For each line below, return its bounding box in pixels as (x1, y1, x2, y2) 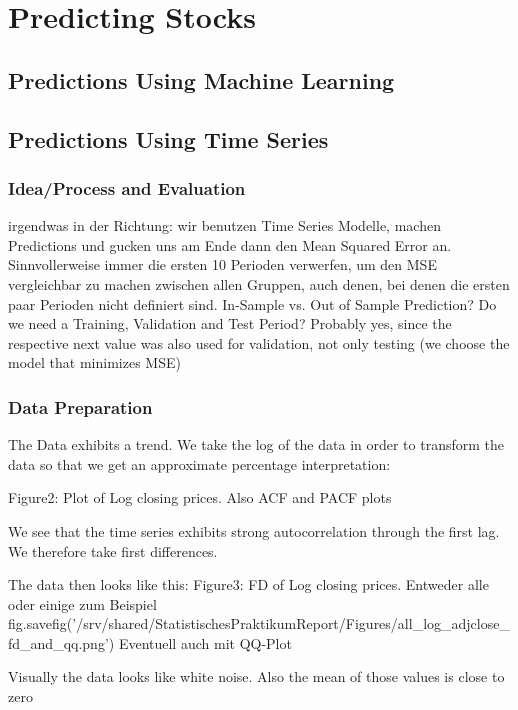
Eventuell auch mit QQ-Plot (118, 632, 292, 653)
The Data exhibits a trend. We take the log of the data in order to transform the (8, 434, 504, 455)
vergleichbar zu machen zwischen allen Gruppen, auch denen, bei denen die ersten (8, 273, 510, 294)
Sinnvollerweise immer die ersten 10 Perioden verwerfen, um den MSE (8, 254, 437, 275)
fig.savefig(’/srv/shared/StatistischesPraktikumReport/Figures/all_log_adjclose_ (8, 613, 510, 634)
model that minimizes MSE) (8, 352, 181, 373)
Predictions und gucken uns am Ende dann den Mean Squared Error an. (8, 234, 452, 255)
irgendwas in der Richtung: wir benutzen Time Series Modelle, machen (8, 215, 441, 236)
